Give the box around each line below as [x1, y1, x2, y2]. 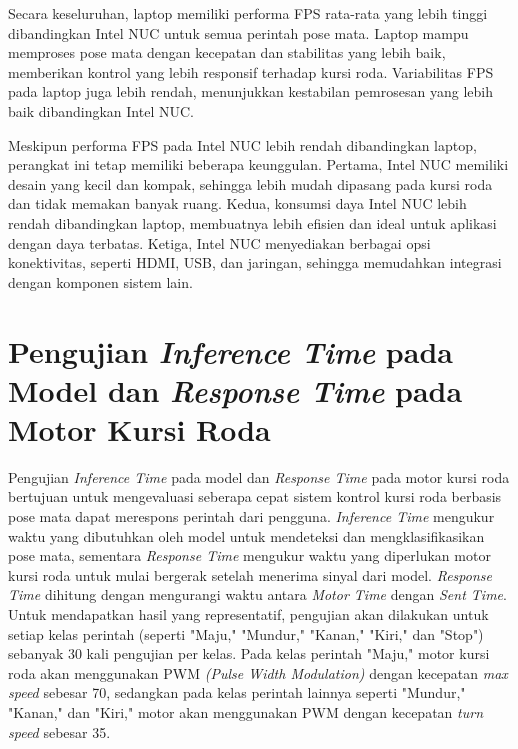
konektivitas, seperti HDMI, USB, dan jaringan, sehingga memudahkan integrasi [8, 252, 502, 273]
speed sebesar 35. [8, 721, 111, 742]
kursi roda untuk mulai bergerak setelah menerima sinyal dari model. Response [8, 564, 492, 585]
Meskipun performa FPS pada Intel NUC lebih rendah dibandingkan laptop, [8, 134, 477, 155]
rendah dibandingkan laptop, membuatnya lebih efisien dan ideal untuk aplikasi [8, 212, 497, 233]
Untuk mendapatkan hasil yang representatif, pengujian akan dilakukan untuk [8, 603, 489, 624]
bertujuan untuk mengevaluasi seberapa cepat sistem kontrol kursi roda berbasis [8, 486, 502, 507]
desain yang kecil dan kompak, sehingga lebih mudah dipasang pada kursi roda [8, 173, 493, 194]
